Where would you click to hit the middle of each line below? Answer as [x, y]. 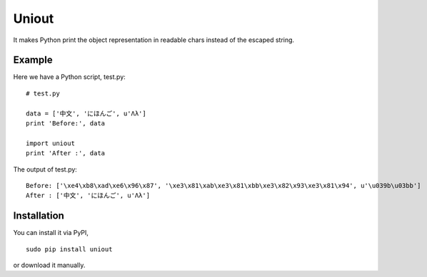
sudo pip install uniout [69, 249]
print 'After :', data [66, 153]
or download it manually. [49, 265]
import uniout [50, 143]
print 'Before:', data [66, 124]
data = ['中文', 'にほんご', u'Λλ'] [86, 113]
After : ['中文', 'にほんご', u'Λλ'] [88, 195]
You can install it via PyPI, [51, 233]
